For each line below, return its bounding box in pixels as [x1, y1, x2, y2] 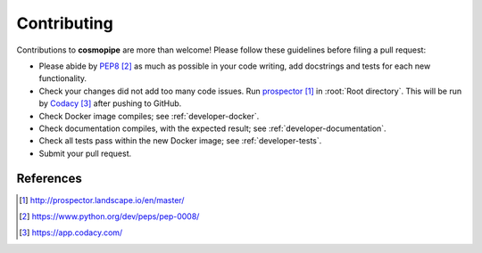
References [16, 171, 82, 186]
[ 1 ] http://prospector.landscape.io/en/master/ [19, 194, 185, 205]
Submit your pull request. [38, 148, 132, 159]
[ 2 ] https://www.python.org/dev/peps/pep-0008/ [19, 210, 200, 222]
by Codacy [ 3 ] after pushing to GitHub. [38, 98, 182, 109]
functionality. [38, 73, 87, 84]
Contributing [16, 13, 113, 33]
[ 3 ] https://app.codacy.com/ [19, 227, 123, 238]
